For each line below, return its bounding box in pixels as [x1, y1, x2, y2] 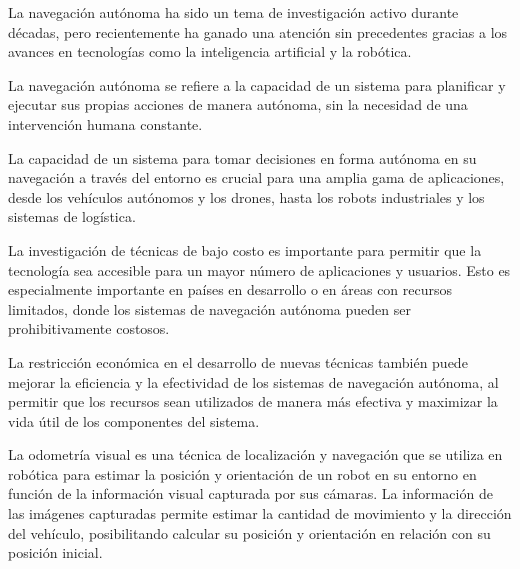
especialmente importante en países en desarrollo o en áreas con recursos [8, 279, 453, 300]
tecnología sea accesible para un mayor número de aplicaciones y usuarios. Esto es [8, 259, 511, 280]
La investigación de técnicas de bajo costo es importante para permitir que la [8, 239, 482, 260]
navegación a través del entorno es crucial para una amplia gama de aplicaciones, [8, 167, 505, 188]
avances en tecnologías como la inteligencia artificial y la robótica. [8, 41, 412, 62]
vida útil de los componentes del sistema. [8, 410, 260, 431]
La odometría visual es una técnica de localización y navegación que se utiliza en [8, 444, 503, 465]
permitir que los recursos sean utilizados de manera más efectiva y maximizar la [8, 391, 498, 412]
